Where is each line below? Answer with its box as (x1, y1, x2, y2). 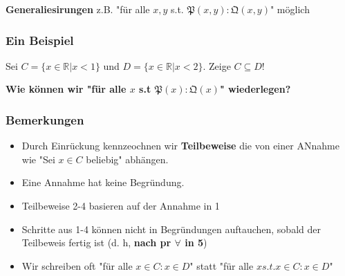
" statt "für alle (189, 258, 254, 273)
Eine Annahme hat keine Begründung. (21, 175, 185, 190)
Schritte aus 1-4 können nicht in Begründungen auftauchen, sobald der (21, 221, 321, 236)
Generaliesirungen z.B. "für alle (6, 2, 150, 16)
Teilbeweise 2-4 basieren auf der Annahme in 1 (21, 199, 220, 212)
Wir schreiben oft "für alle (21, 258, 133, 273)
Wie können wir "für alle (6, 82, 127, 96)
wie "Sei (21, 151, 55, 166)
